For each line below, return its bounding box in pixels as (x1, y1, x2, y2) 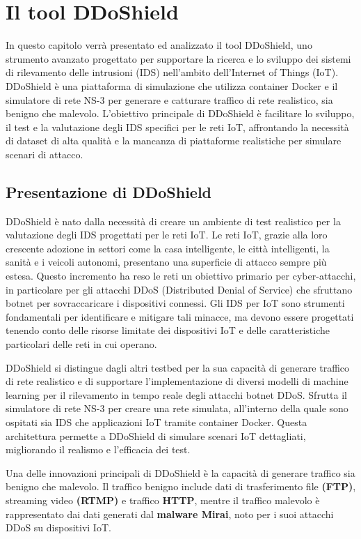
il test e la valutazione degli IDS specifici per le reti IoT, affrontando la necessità (6, 119, 349, 134)
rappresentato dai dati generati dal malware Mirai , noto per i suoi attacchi (6, 506, 334, 521)
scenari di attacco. (6, 146, 83, 161)
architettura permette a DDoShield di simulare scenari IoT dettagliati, (6, 428, 306, 443)
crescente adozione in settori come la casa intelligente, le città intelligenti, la (6, 241, 330, 255)
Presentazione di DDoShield (6, 181, 212, 202)
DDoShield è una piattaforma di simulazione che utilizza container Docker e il (6, 78, 338, 93)
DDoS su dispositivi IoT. (6, 520, 111, 535)
